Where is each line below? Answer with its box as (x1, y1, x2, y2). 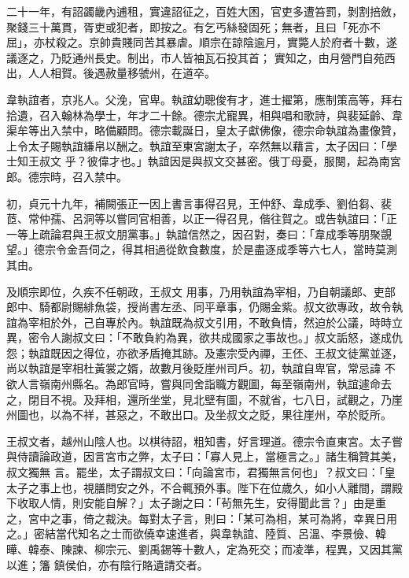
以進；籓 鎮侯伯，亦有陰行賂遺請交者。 (6, 556, 208, 572)
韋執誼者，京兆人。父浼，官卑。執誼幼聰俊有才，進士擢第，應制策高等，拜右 (6, 91, 403, 107)
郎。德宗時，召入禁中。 (6, 168, 127, 184)
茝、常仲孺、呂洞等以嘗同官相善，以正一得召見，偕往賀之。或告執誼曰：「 (6, 210, 386, 227)
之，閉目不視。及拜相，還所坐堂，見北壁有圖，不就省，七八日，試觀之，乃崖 (6, 391, 403, 407)
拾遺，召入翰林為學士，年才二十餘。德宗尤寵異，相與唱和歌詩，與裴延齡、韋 (6, 106, 403, 123)
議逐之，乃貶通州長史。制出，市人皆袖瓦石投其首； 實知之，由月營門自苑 (6, 49, 385, 65)
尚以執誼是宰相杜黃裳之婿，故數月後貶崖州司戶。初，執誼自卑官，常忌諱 (6, 360, 381, 376)
